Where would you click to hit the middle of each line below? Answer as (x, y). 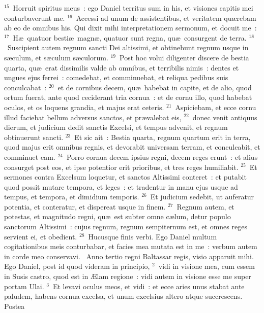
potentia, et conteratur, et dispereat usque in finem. (85, 206)
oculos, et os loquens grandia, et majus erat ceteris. (84, 107)
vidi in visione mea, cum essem (207, 266)
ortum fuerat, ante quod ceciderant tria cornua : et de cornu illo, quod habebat (128, 97)
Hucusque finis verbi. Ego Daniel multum (153, 236)
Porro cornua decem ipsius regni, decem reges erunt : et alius (162, 156)
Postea (14, 306)
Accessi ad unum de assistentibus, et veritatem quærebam (166, 18)
